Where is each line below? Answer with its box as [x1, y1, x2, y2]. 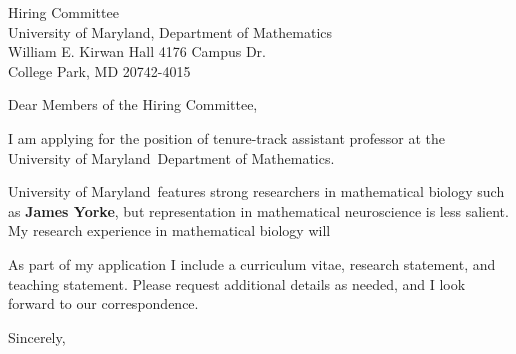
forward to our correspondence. [8, 293, 199, 314]
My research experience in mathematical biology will [8, 220, 331, 241]
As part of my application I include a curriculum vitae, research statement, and [8, 253, 496, 274]
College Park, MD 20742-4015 [8, 60, 191, 81]
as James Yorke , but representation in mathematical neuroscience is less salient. [8, 200, 509, 221]
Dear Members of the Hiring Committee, [8, 94, 258, 115]
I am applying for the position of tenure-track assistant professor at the [8, 127, 445, 148]
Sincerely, [8, 326, 66, 347]
